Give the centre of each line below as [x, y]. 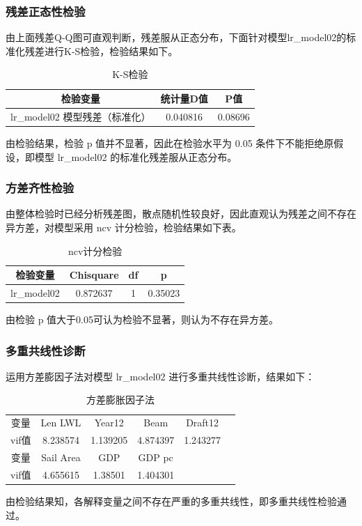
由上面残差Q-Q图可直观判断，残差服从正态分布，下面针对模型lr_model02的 [176, 37]
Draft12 [203, 423]
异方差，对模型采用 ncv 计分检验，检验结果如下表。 [124, 227]
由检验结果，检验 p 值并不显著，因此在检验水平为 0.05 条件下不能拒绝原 [170, 142]
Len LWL [61, 423]
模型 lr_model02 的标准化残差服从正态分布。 [136, 156]
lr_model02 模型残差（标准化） [81, 116]
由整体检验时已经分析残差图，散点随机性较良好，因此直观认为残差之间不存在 [181, 214]
